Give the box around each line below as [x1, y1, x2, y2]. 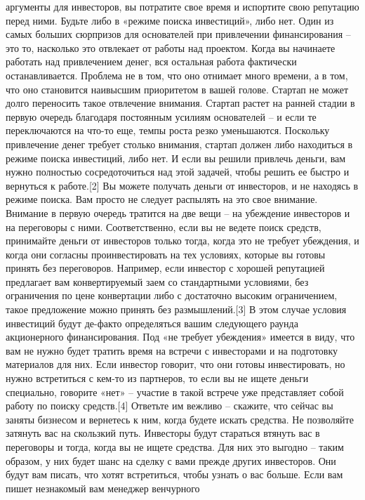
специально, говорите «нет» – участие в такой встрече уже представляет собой [6, 384, 344, 399]
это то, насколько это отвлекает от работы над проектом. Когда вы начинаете [6, 40, 336, 55]
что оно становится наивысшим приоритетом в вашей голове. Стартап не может [6, 81, 349, 96]
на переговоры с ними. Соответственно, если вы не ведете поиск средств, [6, 219, 321, 234]
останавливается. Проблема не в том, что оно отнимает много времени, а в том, [6, 67, 348, 82]
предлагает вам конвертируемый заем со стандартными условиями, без [6, 274, 309, 289]
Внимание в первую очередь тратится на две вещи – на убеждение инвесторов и [6, 205, 350, 220]
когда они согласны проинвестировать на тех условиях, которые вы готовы [6, 246, 326, 261]
